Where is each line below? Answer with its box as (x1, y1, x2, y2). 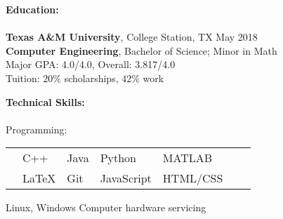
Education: (6, 2, 59, 16)
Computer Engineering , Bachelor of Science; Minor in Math (6, 43, 277, 58)
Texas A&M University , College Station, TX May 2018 (6, 29, 258, 44)
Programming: (6, 121, 67, 136)
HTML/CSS (162, 170, 223, 187)
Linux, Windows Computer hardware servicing (6, 200, 206, 215)
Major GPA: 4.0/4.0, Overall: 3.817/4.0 (6, 57, 176, 72)
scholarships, (64, 70, 119, 85)
